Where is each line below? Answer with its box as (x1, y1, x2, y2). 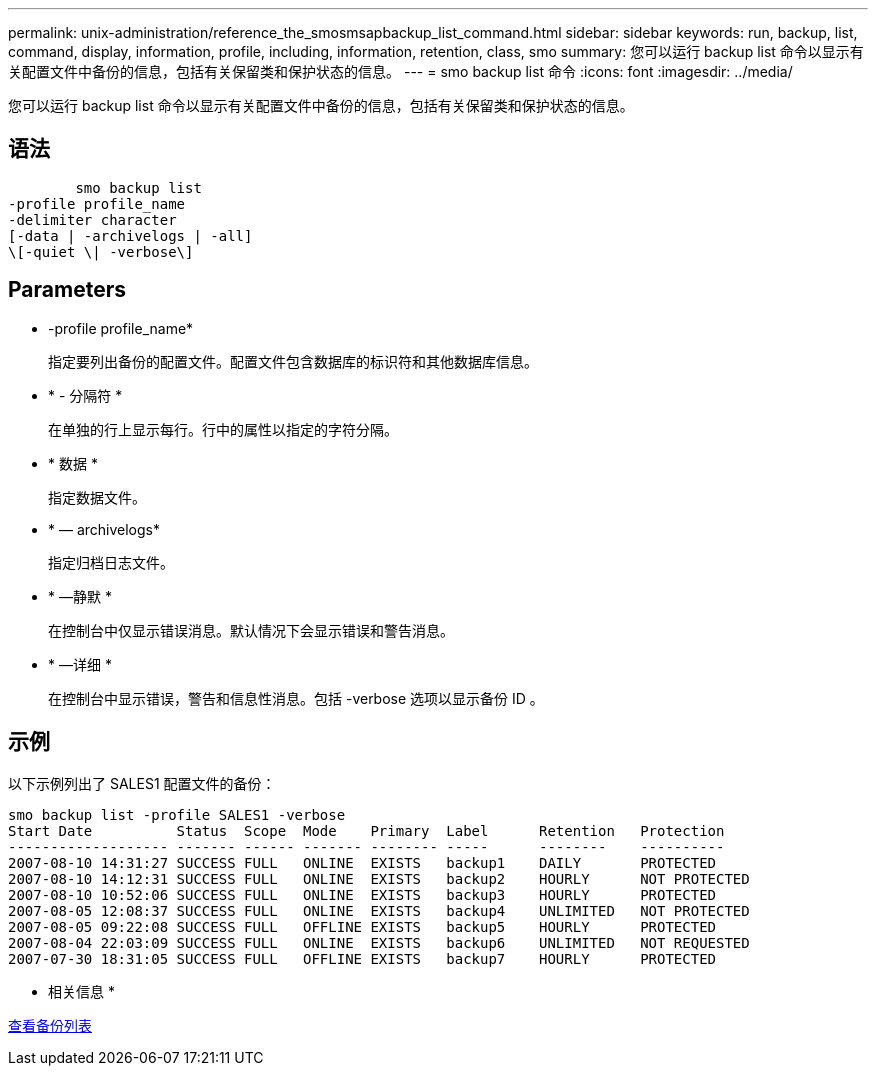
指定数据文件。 (48, 488, 146, 506)
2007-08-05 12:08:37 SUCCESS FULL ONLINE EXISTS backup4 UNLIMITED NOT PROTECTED (8, 902, 750, 919)
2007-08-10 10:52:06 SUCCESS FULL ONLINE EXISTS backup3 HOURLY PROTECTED (8, 886, 717, 903)
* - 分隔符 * (48, 386, 123, 404)
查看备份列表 (8, 1016, 92, 1034)
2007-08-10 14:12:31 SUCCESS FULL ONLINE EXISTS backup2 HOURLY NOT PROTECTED (8, 870, 750, 887)
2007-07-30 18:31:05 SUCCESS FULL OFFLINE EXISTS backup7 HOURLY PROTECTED (8, 950, 717, 967)
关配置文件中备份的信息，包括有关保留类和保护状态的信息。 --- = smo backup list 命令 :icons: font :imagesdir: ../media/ (8, 63, 793, 80)
